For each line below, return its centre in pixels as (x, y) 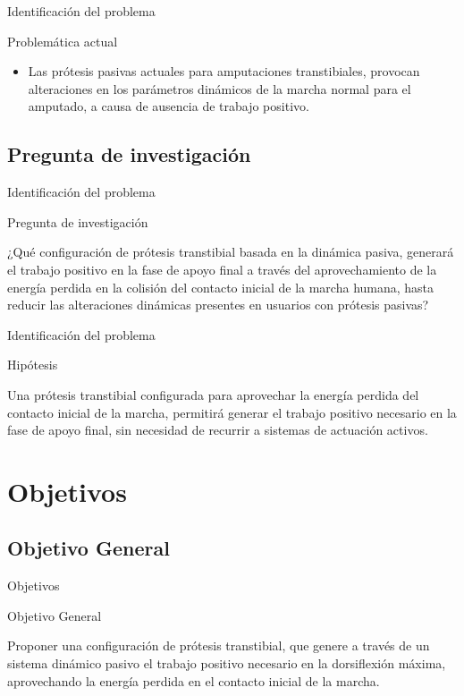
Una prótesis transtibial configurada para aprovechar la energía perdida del (213, 394)
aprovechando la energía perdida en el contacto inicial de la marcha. (194, 680)
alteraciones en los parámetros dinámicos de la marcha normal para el (219, 88)
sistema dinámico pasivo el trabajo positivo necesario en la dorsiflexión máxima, (227, 663)
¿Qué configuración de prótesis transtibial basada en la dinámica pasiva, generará (231, 252)
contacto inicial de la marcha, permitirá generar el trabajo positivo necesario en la (232, 412)
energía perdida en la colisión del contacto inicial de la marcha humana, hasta (221, 287)
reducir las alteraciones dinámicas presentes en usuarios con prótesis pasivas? (218, 305)
